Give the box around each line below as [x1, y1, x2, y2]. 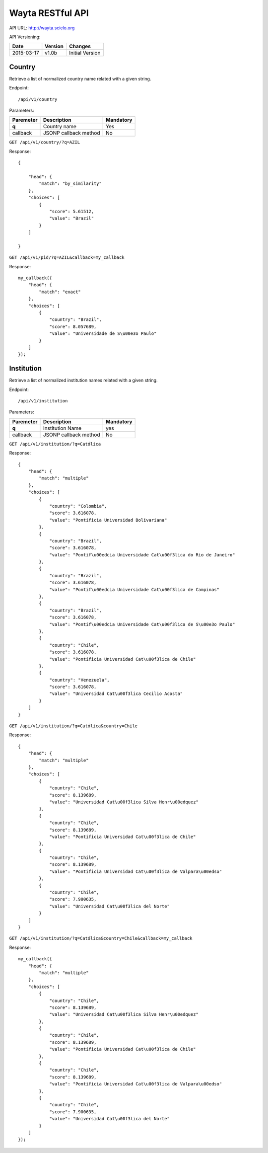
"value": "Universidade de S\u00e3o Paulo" [49, 331, 157, 336]
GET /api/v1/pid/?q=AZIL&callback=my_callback [9, 255, 125, 260]
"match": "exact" [39, 289, 81, 295]
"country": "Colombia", [49, 503, 107, 509]
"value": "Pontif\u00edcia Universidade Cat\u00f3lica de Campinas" [49, 587, 220, 592]
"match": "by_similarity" [39, 181, 102, 186]
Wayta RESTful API [9, 7, 89, 18]
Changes [68, 43, 91, 50]
